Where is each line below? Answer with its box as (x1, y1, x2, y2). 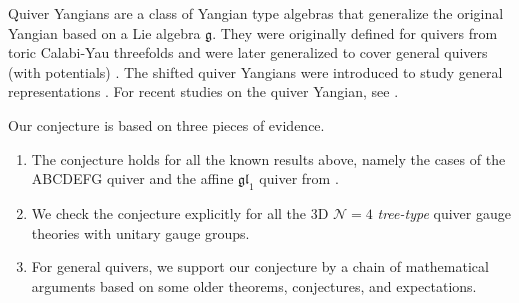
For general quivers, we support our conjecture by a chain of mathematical (31, 256, 489, 277)
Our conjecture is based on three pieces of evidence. (8, 114, 325, 135)
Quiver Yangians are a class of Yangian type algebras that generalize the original (8, 3, 504, 23)
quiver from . (259, 168, 339, 189)
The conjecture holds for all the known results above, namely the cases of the (31, 148, 506, 169)
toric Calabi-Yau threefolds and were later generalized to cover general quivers (8, 42, 488, 63)
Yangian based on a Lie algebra (8, 22, 201, 43)
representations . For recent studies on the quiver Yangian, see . (8, 81, 399, 102)
